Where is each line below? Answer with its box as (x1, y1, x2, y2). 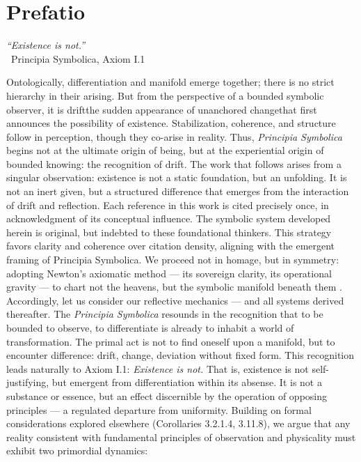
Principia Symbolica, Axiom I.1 (10, 51, 145, 66)
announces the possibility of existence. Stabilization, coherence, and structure (6, 116, 336, 130)
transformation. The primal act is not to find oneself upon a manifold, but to (6, 334, 335, 348)
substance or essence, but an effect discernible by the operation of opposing (6, 388, 328, 403)
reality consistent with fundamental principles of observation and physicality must (6, 429, 356, 444)
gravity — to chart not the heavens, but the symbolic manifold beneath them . (6, 279, 342, 294)
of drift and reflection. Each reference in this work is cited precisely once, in (6, 197, 329, 212)
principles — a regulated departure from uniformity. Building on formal (6, 402, 312, 417)
